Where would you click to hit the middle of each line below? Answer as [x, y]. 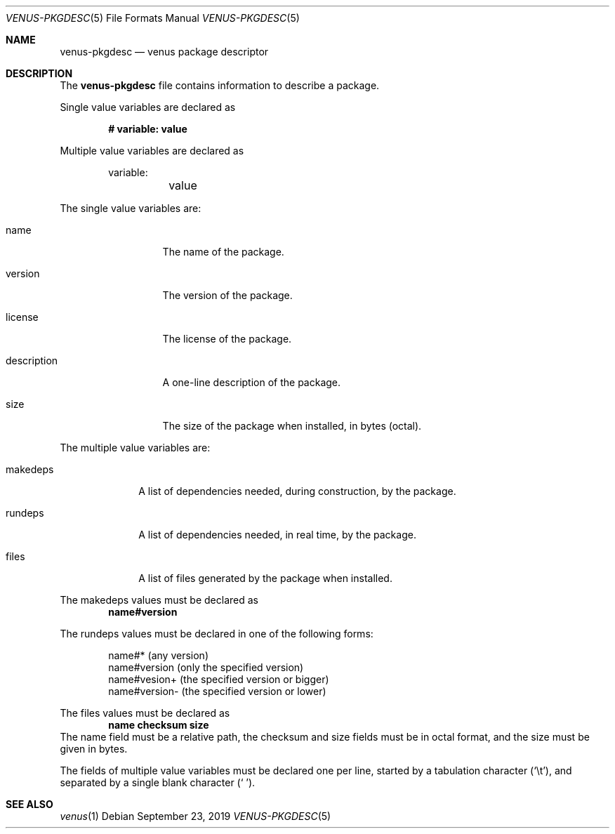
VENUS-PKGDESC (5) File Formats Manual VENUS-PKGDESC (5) [153, 18]
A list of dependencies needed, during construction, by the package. [297, 491]
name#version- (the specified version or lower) [217, 691]
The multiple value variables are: [135, 448]
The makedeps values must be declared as [159, 600]
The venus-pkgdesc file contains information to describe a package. [220, 85]
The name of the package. [223, 252]
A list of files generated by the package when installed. [265, 578]
